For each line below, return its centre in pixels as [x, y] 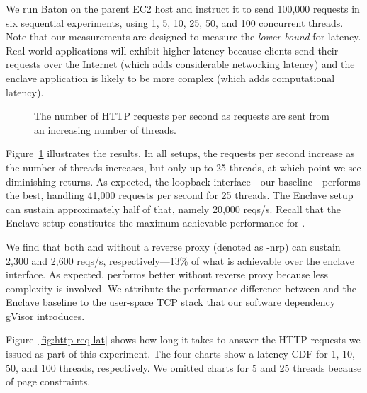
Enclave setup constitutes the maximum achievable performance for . [156, 223]
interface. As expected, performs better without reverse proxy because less [167, 274]
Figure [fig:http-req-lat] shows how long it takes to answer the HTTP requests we [183, 340]
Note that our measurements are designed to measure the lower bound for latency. [183, 36]
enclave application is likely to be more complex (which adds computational [170, 78]
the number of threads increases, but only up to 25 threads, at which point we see [183, 167]
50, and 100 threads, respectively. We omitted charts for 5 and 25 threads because [184, 367]
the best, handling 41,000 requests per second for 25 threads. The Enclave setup [180, 195]
